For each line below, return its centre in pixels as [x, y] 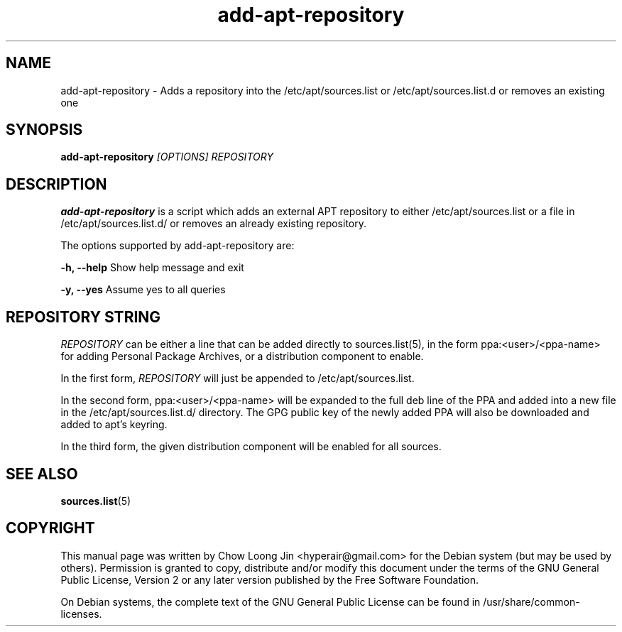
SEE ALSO [42, 474]
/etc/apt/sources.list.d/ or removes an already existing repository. [213, 224]
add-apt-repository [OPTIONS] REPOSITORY [167, 157]
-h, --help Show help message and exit [152, 268]
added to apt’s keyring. [114, 425]
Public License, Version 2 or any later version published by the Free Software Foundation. [270, 579]
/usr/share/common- [531, 601]
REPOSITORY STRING [83, 317]
